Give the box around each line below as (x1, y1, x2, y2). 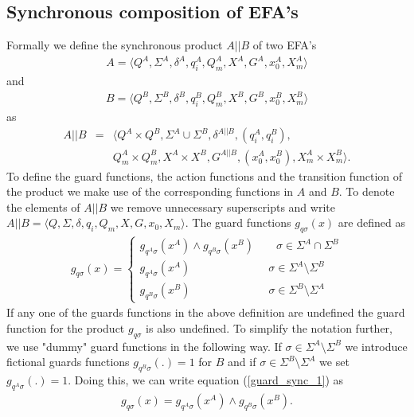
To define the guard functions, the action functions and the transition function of (6, 167, 402, 184)
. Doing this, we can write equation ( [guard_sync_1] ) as (68, 371, 344, 388)
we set (319, 353, 350, 370)
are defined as (338, 214, 405, 231)
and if (228, 353, 256, 370)
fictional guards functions (6, 353, 130, 370)
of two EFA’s (252, 37, 317, 53)
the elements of (6, 198, 80, 215)
